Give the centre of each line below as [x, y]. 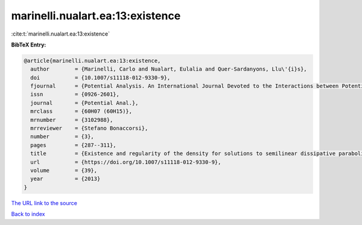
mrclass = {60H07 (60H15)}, [81, 111]
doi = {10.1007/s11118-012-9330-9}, [100, 78]
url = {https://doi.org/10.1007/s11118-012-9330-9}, [126, 162]
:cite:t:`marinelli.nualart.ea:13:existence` [60, 34]
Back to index [28, 214]
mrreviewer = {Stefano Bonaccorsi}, [89, 128]
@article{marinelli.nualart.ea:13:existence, [92, 61]
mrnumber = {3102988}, [72, 120]
